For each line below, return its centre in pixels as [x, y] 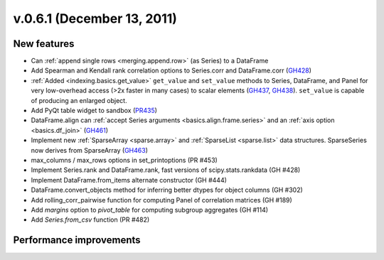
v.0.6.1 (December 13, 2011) [95, 18]
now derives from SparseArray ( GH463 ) [90, 150]
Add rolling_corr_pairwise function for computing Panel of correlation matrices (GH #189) [162, 200]
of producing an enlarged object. [79, 100]
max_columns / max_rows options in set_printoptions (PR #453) [124, 160]
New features [44, 44]
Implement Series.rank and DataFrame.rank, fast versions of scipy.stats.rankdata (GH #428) [166, 170]
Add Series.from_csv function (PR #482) [90, 220]
